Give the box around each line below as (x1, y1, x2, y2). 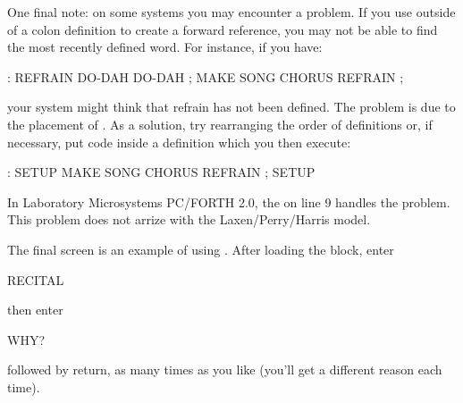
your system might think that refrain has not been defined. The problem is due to (7, 97, 456, 116)
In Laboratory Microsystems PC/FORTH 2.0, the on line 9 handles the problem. (7, 192, 450, 211)
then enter (7, 300, 63, 319)
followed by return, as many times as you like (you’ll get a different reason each (7, 360, 442, 379)
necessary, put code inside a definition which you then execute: (7, 132, 351, 151)
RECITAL (7, 270, 64, 289)
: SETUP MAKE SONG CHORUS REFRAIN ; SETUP (7, 163, 316, 181)
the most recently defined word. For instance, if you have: (7, 38, 323, 56)
